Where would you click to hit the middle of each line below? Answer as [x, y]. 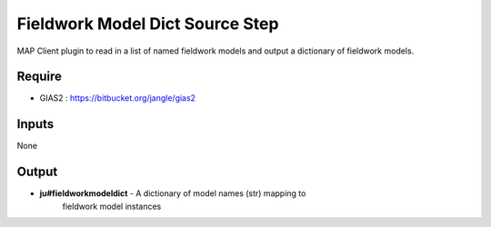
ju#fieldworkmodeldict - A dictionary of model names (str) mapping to [173, 193]
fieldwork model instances [112, 206]
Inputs [35, 124]
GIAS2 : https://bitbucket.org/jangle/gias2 [117, 98]
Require [40, 77]
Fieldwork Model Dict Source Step [148, 24]
